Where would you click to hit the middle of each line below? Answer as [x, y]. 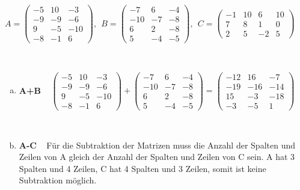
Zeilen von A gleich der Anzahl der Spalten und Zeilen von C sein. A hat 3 [157, 157]
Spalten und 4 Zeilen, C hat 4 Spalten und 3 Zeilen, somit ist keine [142, 168]
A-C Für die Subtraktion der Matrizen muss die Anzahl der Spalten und [157, 145]
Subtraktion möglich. [58, 180]
